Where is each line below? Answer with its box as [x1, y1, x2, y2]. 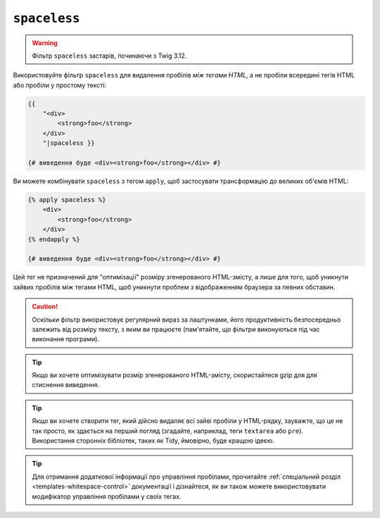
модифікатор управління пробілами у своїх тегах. [32, 492, 182, 500]
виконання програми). [32, 335, 100, 343]
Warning [32, 39, 58, 47]
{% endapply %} [27, 235, 80, 243]
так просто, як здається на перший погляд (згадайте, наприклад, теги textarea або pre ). [32, 427, 304, 435]
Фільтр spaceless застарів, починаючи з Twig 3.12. [32, 51, 187, 60]
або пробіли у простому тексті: [13, 81, 107, 89]
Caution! [32, 303, 58, 311]
